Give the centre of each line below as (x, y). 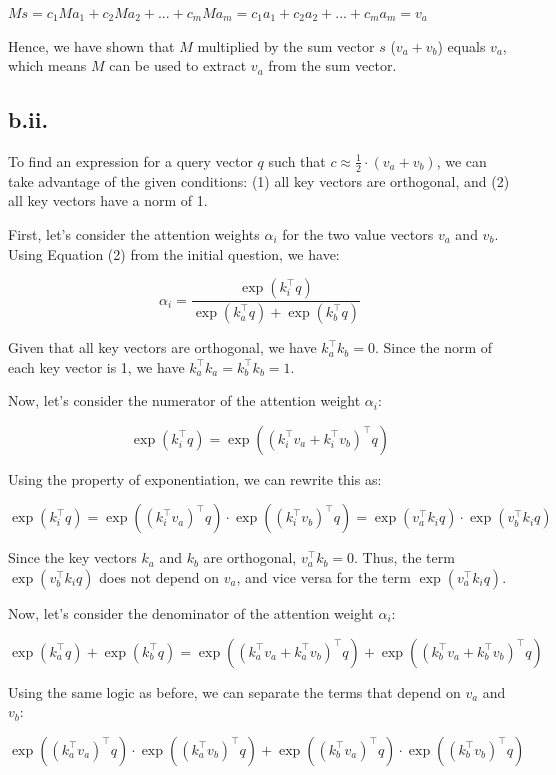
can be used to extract (178, 65)
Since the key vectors (72, 557)
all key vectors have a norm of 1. (108, 200)
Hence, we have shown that (91, 45)
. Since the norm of (433, 347)
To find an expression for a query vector (130, 160)
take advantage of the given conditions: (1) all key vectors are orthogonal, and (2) (259, 180)
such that (297, 160)
